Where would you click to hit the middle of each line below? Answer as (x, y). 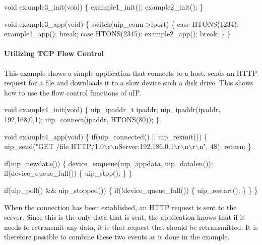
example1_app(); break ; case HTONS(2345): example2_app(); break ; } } (117, 34)
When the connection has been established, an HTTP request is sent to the (120, 207)
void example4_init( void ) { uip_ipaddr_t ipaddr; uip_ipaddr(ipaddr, (112, 109)
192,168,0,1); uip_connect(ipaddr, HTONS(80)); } (82, 119)
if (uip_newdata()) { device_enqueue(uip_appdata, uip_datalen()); (109, 163)
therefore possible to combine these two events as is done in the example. (117, 237)
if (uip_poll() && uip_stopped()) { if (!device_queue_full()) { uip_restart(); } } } (131, 190)
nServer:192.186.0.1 (144, 146)
